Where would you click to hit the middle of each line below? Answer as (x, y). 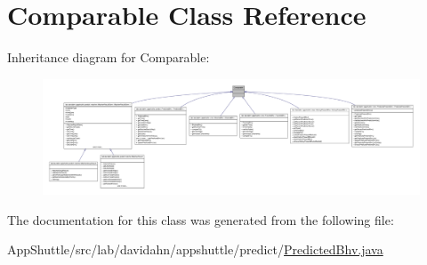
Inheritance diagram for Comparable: (109, 57)
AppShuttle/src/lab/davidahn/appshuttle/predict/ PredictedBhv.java (195, 249)
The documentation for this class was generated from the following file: (201, 219)
